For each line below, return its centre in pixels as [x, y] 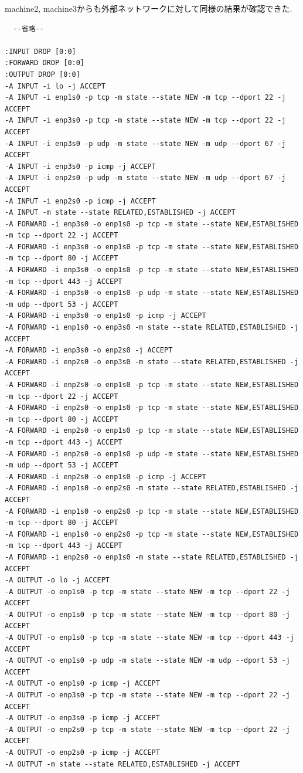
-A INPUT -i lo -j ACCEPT [55, 86]
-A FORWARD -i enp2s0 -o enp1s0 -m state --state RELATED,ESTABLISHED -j [152, 557]
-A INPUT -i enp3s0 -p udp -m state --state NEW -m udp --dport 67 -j [145, 143]
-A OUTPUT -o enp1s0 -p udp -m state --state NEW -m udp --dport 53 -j [147, 661]
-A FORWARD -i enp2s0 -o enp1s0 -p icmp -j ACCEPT [105, 477]
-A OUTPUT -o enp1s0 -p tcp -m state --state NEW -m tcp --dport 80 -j [147, 614]
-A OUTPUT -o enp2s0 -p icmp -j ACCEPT [82, 752]
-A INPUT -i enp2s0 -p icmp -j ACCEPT [80, 201]
